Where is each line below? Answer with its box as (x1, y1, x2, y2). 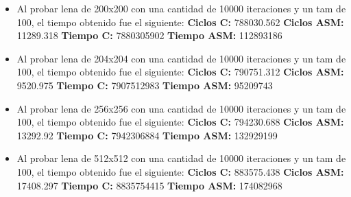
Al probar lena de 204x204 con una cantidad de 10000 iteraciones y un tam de (16, 51, 346, 65)
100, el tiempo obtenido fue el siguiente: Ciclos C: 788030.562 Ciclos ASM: (16, 14, 344, 29)
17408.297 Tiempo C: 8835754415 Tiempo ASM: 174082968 (16, 178, 282, 192)
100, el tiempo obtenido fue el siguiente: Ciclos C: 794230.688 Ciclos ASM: (16, 115, 344, 129)
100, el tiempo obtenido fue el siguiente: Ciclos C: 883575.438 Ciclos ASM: (16, 164, 344, 178)
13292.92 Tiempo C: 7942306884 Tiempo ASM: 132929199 (16, 128, 278, 142)
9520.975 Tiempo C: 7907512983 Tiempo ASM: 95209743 (16, 78, 273, 92)
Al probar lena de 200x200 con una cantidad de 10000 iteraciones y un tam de (16, 1, 346, 15)
